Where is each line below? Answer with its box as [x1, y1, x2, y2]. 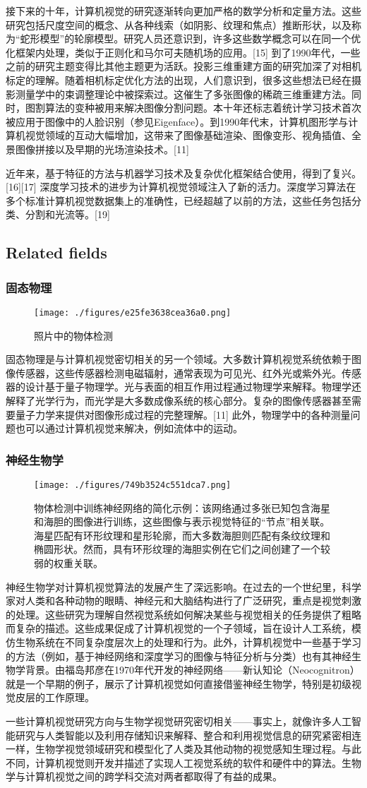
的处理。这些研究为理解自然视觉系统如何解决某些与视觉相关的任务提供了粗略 [6, 607, 361, 621]
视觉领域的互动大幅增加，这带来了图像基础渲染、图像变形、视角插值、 [25, 128, 351, 143]
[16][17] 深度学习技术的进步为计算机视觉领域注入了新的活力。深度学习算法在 [6, 179, 356, 194]
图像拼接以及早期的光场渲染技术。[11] [15, 141, 189, 156]
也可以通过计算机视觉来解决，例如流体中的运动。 [15, 421, 243, 436]
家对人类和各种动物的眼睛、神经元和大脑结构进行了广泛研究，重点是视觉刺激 [6, 593, 361, 608]
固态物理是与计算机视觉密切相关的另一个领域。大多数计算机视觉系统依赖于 [6, 352, 351, 366]
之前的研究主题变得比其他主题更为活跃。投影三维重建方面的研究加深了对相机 [6, 59, 361, 73]
